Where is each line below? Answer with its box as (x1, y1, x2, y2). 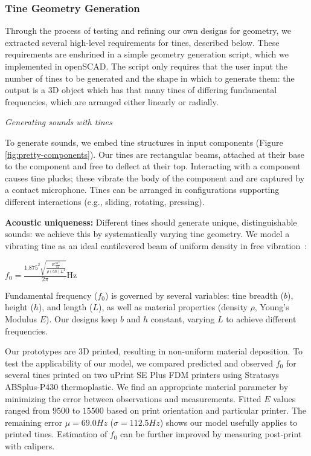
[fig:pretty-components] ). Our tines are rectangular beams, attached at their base (5, 148, 305, 160)
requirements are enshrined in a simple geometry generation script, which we (5, 48, 289, 60)
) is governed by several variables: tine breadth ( (105, 288, 284, 301)
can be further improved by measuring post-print (120, 428, 302, 440)
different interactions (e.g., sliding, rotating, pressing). (5, 195, 205, 207)
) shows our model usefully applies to (159, 415, 298, 428)
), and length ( (38, 301, 93, 313)
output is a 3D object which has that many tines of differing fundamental (5, 83, 277, 96)
